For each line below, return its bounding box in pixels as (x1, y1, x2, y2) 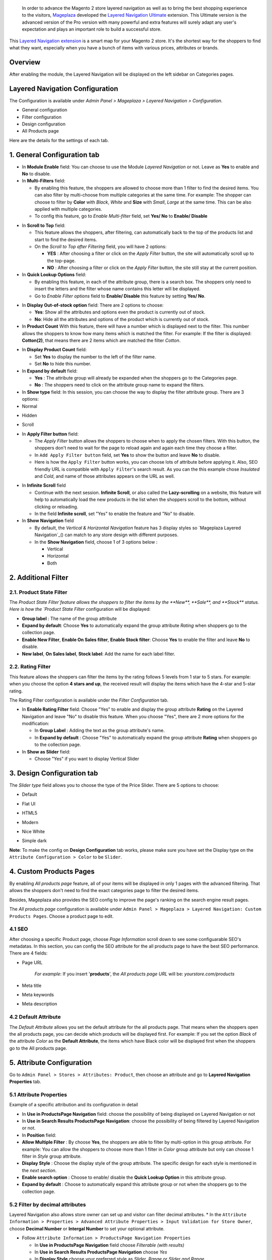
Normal (22, 403, 37, 409)
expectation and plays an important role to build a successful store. (22, 26, 162, 32)
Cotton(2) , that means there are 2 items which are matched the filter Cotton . (22, 338, 181, 343)
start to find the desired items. (34, 236, 97, 242)
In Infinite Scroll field (22, 482, 66, 488)
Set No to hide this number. (34, 361, 92, 367)
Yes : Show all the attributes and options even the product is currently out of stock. (34, 309, 206, 315)
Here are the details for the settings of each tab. (9, 137, 109, 143)
